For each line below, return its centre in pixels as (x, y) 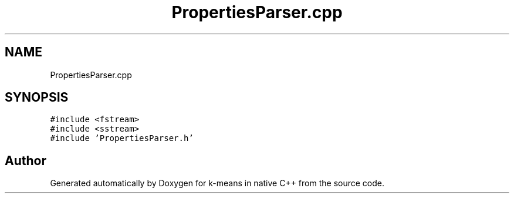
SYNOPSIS (37, 98)
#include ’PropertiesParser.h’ (122, 138)
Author (26, 160)
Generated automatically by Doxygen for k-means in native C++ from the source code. (217, 183)
